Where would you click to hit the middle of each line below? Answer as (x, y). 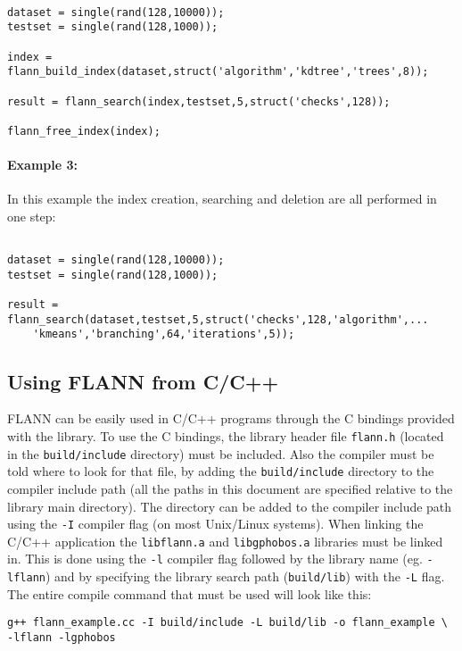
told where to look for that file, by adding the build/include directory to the (221, 471)
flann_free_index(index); (84, 131)
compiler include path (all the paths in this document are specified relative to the (230, 488)
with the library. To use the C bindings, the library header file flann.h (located (226, 435)
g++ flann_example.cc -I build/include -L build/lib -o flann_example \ (227, 623)
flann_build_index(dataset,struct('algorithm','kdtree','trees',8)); (218, 72)
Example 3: (42, 165)
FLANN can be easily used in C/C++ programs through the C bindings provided (231, 418)
